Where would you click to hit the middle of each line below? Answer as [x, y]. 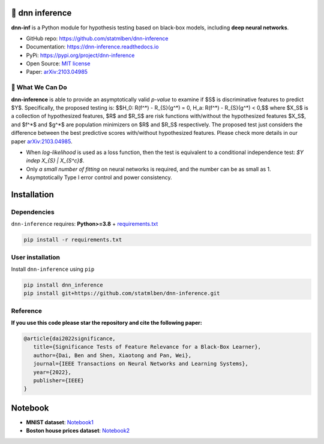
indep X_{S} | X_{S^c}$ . [55, 161]
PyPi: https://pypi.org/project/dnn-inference [80, 55]
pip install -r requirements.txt [73, 240]
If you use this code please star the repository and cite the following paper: [106, 323]
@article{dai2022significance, [70, 339]
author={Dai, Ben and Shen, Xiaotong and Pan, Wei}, [112, 355]
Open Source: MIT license [58, 64]
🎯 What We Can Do [39, 87]
